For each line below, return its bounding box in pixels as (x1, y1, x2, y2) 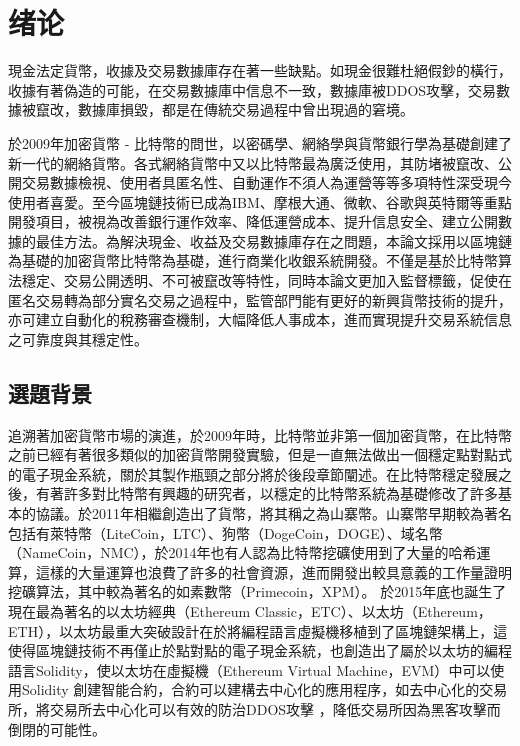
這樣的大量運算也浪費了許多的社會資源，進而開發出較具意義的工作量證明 (35, 561, 512, 582)
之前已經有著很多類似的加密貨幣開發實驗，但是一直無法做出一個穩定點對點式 (8, 444, 512, 465)
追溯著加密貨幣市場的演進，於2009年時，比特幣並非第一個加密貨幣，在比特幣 (8, 424, 512, 445)
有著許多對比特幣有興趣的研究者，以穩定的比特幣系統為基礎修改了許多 (35, 483, 498, 504)
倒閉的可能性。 (8, 718, 106, 739)
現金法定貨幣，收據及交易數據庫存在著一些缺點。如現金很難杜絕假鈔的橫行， (8, 60, 512, 81)
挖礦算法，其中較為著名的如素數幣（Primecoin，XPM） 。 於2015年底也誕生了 (8, 581, 507, 602)
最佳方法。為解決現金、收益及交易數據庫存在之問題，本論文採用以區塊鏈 (35, 230, 512, 251)
